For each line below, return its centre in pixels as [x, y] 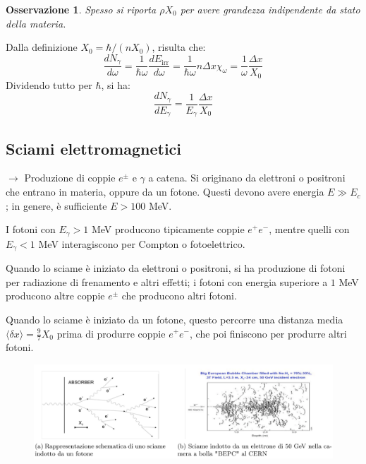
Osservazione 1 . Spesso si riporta [81, 9]
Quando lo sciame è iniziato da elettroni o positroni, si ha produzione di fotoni [176, 268]
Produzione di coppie [70, 178]
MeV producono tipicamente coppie [168, 229]
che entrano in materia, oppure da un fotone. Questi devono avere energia [165, 192]
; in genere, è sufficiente [56, 205]
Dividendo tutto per [49, 84]
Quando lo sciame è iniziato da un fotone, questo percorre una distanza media [175, 319]
